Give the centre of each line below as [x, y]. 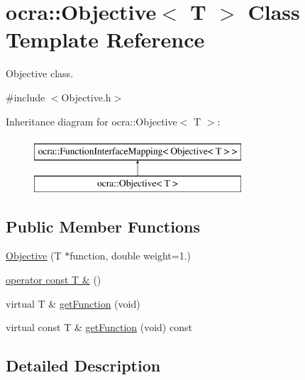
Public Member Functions [103, 226]
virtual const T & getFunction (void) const [99, 327]
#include [26, 97]
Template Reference [105, 39]
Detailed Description [83, 365]
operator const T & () [54, 280]
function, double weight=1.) [130, 256]
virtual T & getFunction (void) [73, 303]
